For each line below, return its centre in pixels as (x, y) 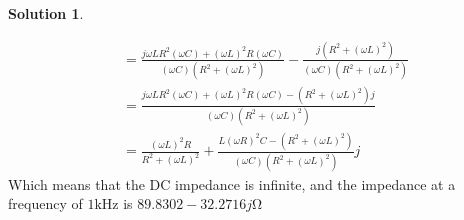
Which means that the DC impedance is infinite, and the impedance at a (232, 183)
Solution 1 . (46, 13)
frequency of (45, 203)
